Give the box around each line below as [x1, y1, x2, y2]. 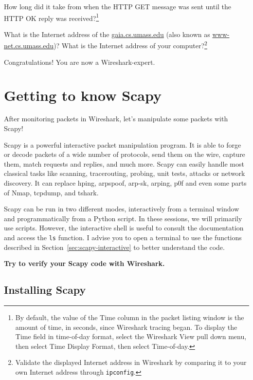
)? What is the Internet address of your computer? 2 [54, 39, 207, 51]
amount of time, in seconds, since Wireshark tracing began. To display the [15, 322, 237, 332]
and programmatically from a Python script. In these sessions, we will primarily [4, 213, 242, 223]
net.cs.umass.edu [4, 40, 54, 51]
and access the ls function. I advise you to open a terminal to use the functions [4, 232, 242, 242]
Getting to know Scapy [4, 85, 162, 105]
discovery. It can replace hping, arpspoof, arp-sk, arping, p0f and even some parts [4, 177, 247, 188]
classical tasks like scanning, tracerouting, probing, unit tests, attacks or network [4, 168, 245, 178]
